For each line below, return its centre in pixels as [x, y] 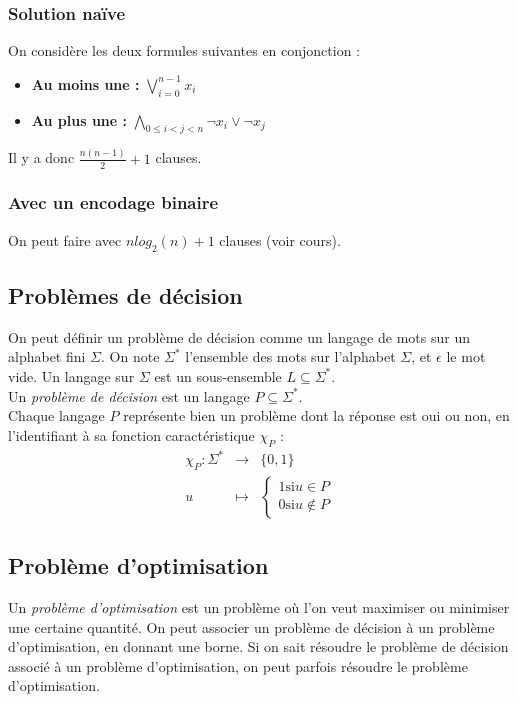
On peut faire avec [65, 239]
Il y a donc [41, 157]
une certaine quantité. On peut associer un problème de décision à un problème [251, 626]
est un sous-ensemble [218, 375]
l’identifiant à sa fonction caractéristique [131, 434]
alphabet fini [47, 356]
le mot [466, 356]
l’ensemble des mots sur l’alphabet [290, 356]
